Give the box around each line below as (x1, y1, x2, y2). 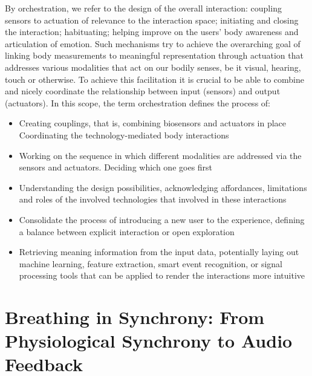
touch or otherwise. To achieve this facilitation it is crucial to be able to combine (5, 73, 304, 85)
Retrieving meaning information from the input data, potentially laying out (19, 245, 299, 258)
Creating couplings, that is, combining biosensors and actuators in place (19, 117, 287, 129)
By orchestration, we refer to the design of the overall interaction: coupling (5, 2, 282, 14)
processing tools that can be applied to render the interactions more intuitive (19, 269, 305, 282)
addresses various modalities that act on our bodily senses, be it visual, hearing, (5, 60, 301, 73)
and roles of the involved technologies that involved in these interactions (19, 193, 287, 206)
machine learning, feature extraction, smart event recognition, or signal (19, 257, 282, 270)
